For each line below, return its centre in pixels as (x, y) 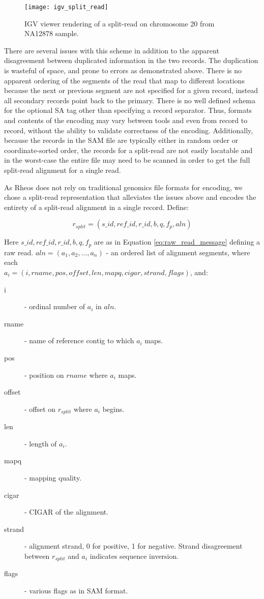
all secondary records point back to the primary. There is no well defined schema (130, 100)
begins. (113, 409)
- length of (41, 443)
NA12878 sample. (52, 33)
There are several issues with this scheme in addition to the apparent (112, 50)
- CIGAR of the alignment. (67, 512)
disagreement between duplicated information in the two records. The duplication (131, 60)
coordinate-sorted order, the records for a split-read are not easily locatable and (128, 150)
